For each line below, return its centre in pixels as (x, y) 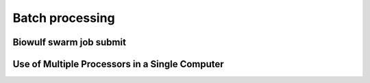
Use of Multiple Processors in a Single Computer (118, 64)
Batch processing (64, 18)
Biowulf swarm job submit (70, 42)
